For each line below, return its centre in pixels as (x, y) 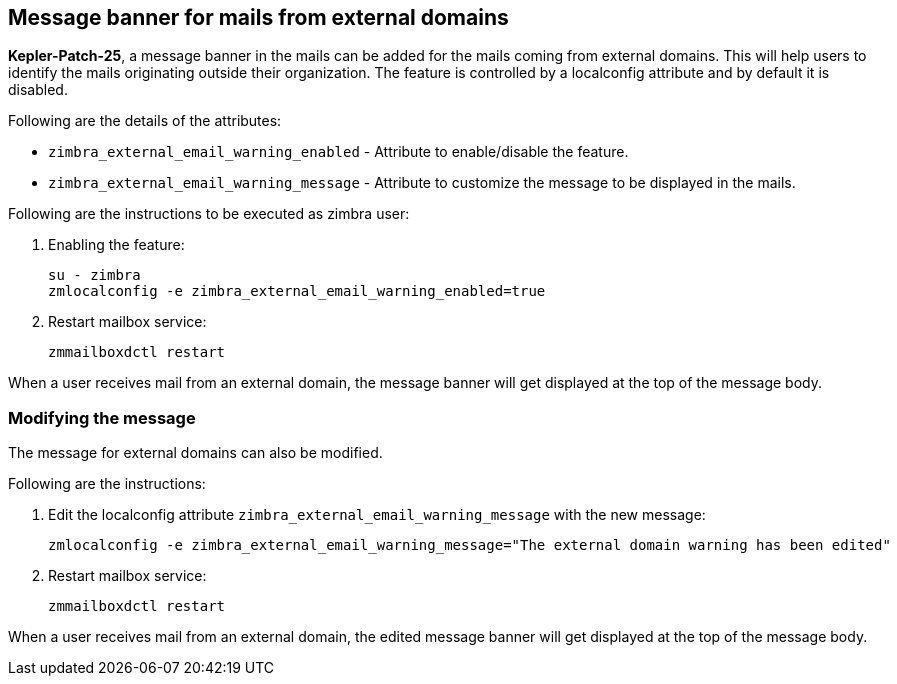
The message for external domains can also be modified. (195, 453)
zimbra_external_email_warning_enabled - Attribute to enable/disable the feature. (338, 152)
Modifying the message (102, 417)
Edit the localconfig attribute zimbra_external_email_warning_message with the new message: (377, 515)
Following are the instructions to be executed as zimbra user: (209, 214)
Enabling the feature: (116, 245)
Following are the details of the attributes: (145, 121)
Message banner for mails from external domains (258, 17)
